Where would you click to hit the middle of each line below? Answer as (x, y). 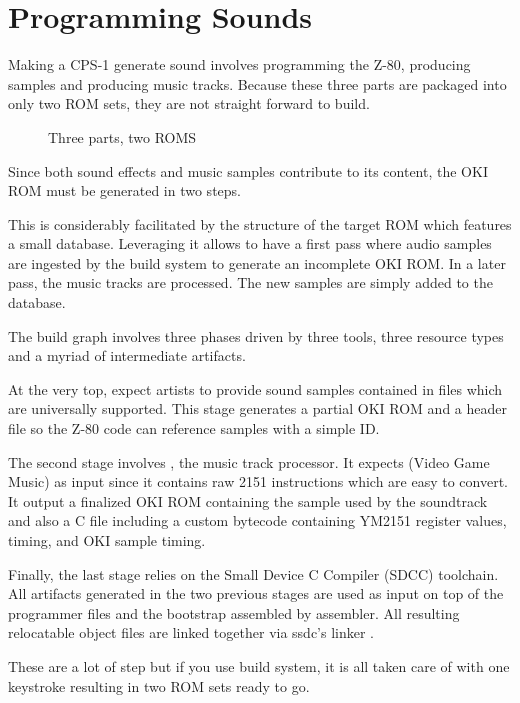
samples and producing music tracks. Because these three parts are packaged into (257, 83)
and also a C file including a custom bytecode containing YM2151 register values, (257, 520)
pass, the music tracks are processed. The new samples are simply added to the (250, 282)
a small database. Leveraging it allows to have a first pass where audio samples (250, 243)
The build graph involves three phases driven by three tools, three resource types (256, 335)
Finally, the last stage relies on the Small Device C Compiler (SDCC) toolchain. (253, 573)
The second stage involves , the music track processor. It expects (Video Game (249, 461)
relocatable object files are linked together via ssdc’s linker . (191, 632)
